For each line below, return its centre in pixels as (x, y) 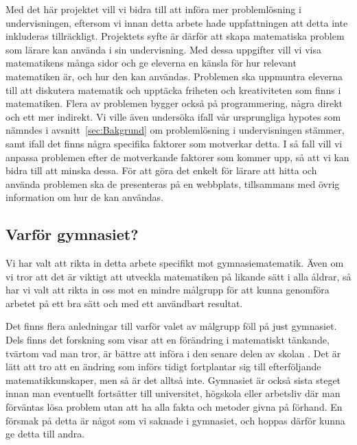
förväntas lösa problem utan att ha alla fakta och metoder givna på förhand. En (174, 407)
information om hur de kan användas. (85, 197)
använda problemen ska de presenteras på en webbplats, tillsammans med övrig (173, 183)
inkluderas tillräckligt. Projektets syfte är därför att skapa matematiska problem (175, 36)
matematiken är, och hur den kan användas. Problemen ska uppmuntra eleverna (174, 76)
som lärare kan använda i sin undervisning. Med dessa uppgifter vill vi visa (163, 49)
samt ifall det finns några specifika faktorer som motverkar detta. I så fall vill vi (174, 143)
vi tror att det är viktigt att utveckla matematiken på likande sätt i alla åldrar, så (178, 276)
